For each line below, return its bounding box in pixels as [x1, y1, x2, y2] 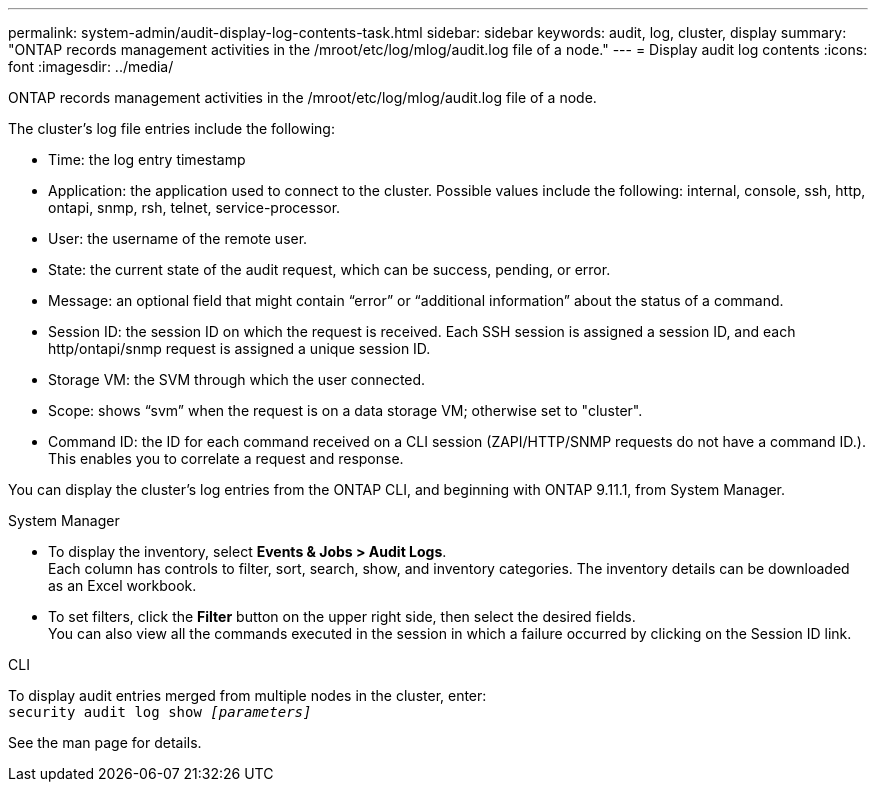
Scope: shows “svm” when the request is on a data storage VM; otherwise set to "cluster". [48, 402, 643, 419]
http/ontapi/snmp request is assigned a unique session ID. [48, 340, 431, 357]
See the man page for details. [8, 734, 202, 751]
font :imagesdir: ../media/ [8, 58, 174, 75]
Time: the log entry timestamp [48, 151, 246, 168]
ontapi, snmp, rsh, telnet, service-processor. [48, 199, 341, 216]
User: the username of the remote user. [48, 230, 308, 247]
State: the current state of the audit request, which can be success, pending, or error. [48, 261, 611, 278]
